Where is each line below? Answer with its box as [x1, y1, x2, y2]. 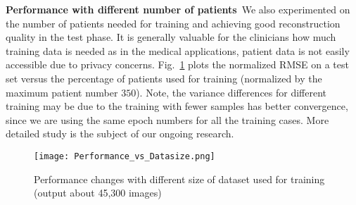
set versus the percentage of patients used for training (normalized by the [6, 70, 322, 85]
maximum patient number [6, 85, 118, 99]
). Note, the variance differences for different [136, 85, 327, 99]
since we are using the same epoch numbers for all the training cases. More [6, 112, 329, 127]
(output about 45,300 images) [34, 185, 162, 200]
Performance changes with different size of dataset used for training [34, 171, 325, 186]
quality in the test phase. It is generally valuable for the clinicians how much [6, 30, 336, 44]
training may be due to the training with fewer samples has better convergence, [6, 99, 348, 113]
